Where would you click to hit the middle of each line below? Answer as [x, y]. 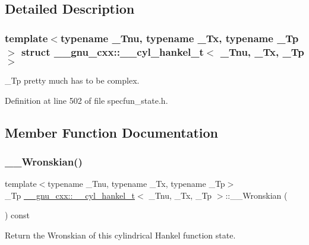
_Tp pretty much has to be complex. [72, 80]
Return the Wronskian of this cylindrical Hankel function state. [120, 235]
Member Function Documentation [112, 132]
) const [18, 215]
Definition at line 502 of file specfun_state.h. [86, 100]
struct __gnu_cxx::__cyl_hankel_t [112, 51]
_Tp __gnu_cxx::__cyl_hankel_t [70, 195]
